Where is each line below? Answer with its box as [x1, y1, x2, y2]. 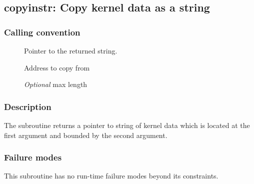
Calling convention [4, 25, 80, 38]
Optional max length [24, 79, 87, 89]
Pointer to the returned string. [24, 45, 117, 55]
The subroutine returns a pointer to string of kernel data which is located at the [4, 120, 250, 130]
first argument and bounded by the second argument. [4, 129, 167, 140]
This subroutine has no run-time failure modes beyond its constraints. [4, 170, 218, 181]
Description [4, 100, 51, 112]
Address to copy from [24, 62, 90, 72]
